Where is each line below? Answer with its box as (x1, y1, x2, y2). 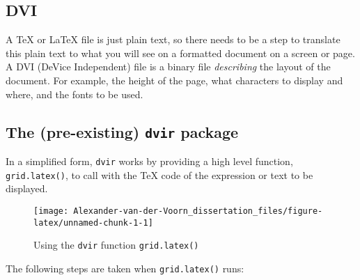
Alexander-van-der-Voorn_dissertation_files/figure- (73, 205, 323, 216)
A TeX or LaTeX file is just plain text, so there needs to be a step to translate (6, 32, 341, 47)
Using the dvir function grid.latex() (33, 238, 199, 252)
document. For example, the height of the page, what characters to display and (6, 72, 343, 87)
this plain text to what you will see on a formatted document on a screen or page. (6, 45, 355, 60)
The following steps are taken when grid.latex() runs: (6, 260, 244, 275)
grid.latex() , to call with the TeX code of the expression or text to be (6, 167, 313, 182)
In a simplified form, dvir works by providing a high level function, (6, 153, 293, 168)
